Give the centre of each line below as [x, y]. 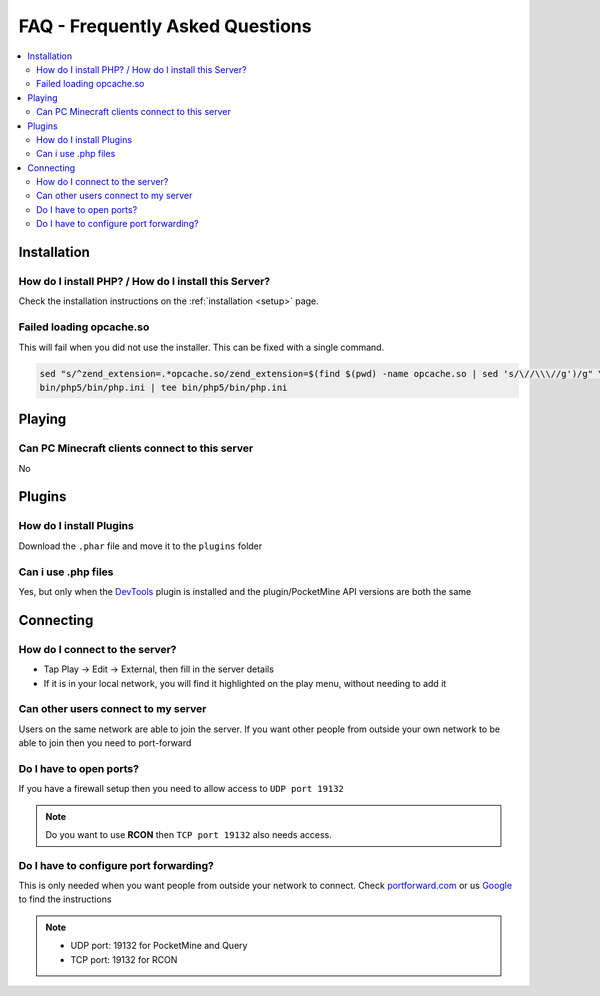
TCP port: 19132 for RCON [124, 959]
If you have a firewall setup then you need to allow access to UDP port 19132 [181, 789]
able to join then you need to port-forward [105, 743]
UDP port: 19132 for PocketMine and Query [159, 946]
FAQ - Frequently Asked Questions [165, 26]
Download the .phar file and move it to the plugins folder [140, 546]
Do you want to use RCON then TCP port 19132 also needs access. [188, 834]
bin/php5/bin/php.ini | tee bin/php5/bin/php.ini [163, 387]
